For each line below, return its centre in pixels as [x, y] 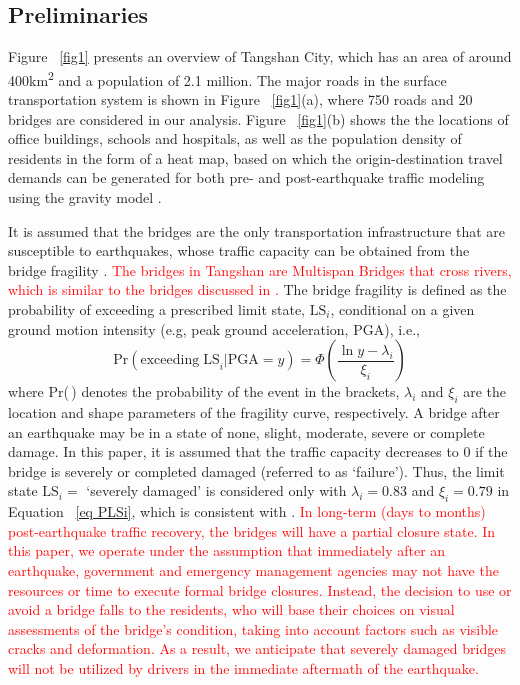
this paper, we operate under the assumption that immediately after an [227, 550]
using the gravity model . [85, 197]
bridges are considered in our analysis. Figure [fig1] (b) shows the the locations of [258, 118]
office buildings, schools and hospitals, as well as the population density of [235, 138]
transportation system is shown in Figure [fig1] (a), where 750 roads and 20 [240, 99]
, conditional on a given [402, 308]
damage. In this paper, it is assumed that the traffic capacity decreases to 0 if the [258, 451]
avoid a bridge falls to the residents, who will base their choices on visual [231, 609]
